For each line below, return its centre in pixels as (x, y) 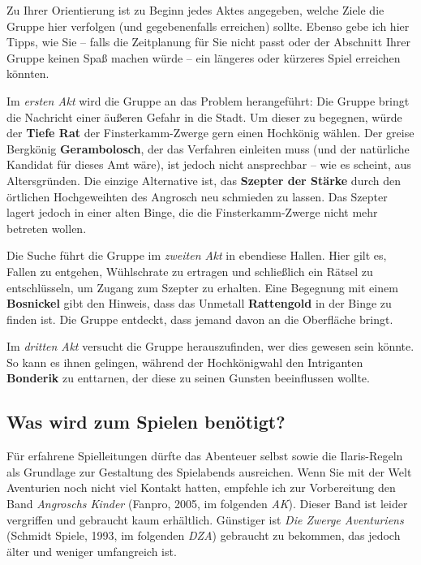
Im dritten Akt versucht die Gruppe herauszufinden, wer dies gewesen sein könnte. (210, 346)
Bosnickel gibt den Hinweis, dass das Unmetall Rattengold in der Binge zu (199, 303)
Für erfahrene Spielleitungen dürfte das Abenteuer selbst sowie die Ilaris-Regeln (205, 456)
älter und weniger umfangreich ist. (92, 551)
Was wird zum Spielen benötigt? (146, 422)
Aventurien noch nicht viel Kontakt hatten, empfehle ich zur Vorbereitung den (201, 487)
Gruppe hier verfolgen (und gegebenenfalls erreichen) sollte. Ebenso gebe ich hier (208, 26)
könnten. (28, 73)
